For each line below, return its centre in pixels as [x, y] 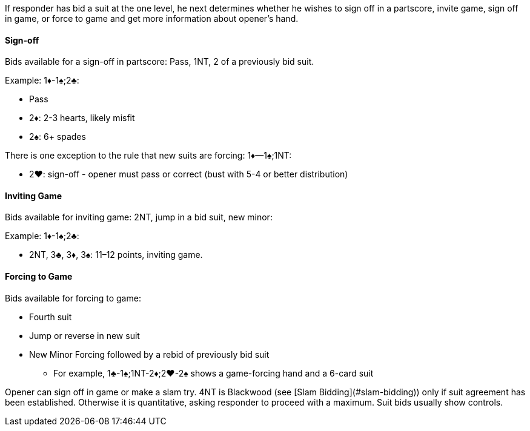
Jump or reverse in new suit [84, 335]
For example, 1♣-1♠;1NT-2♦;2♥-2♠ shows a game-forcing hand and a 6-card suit [214, 373]
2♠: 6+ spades [58, 137]
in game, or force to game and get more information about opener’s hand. [152, 18]
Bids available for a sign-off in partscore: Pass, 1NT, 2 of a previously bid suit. [160, 62]
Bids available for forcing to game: [73, 298]
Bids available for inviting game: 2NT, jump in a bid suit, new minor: [139, 217]
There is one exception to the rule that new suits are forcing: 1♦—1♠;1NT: [148, 156]
